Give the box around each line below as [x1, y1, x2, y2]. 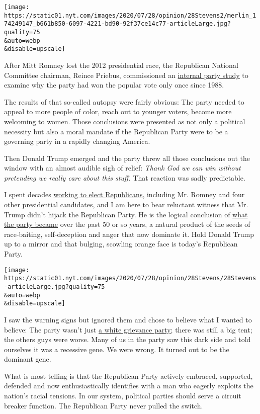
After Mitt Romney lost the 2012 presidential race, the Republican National [4, 59, 238, 70]
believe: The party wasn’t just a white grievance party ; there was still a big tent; [4, 324, 252, 335]
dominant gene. [4, 354, 51, 364]
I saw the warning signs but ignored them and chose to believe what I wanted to [4, 314, 252, 324]
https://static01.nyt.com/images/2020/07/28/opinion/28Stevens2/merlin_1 [4, 12, 256, 19]
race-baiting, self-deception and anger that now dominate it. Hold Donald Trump [4, 228, 254, 239]
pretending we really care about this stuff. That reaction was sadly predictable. [4, 172, 245, 183]
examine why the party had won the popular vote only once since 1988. [4, 79, 224, 90]
